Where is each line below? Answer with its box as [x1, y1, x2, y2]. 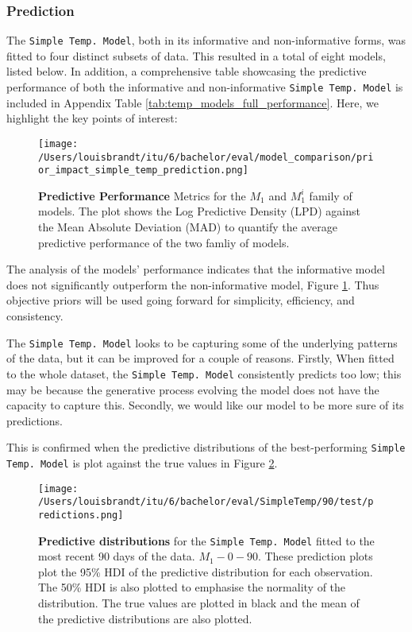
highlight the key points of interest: [6, 110, 178, 126]
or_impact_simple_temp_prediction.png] [38, 165, 248, 176]
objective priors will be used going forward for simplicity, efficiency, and [6, 292, 355, 308]
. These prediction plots [257, 548, 373, 564]
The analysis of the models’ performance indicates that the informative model [6, 261, 385, 277]
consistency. [6, 308, 64, 324]
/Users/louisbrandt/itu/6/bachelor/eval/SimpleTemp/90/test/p [38, 496, 374, 508]
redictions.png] [38, 509, 124, 521]
